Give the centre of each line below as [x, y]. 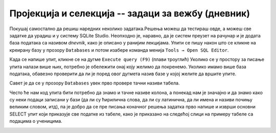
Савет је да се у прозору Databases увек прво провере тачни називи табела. [95, 83]
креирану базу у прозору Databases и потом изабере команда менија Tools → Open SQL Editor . [119, 50]
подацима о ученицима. [36, 121]
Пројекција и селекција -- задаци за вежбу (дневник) [130, 13]
